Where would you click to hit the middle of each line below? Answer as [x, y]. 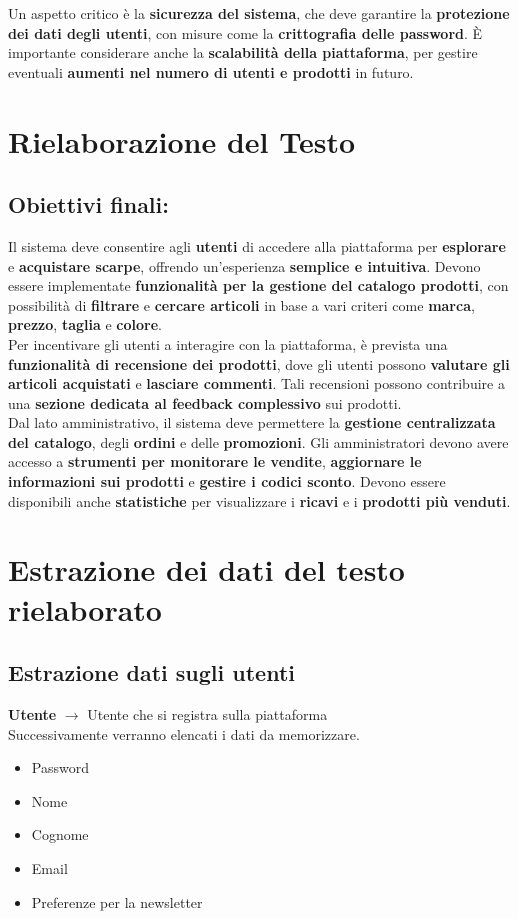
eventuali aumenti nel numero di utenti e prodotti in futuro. [211, 71]
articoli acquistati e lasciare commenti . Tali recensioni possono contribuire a [256, 383]
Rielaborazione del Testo [182, 140]
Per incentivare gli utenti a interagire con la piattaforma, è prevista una [228, 343]
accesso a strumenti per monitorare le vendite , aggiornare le [215, 461]
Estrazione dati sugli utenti [151, 672]
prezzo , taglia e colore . [85, 324]
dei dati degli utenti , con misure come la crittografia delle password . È [245, 32]
